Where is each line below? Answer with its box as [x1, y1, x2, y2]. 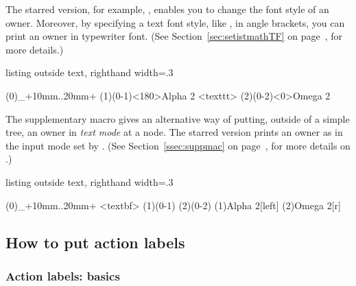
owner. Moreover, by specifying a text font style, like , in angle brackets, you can [5, 15, 345, 29]
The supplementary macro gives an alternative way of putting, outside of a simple [5, 111, 350, 126]
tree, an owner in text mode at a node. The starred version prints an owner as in [5, 125, 343, 139]
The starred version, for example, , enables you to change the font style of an [5, 2, 329, 16]
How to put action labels [5, 231, 185, 252]
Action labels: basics [5, 267, 120, 284]
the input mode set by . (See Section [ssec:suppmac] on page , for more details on [5, 138, 351, 152]
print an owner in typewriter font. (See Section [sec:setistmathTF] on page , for [5, 29, 343, 43]
